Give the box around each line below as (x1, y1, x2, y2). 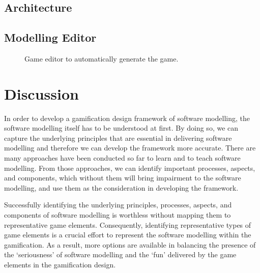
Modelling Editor (4, 29, 97, 45)
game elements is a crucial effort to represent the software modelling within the (4, 229, 251, 240)
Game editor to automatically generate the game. (24, 53, 179, 64)
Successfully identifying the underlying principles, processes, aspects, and (4, 199, 232, 210)
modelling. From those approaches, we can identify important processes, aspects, (4, 162, 255, 173)
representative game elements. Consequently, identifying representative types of (4, 219, 251, 230)
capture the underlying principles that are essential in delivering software (4, 132, 232, 143)
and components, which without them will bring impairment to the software (4, 172, 241, 183)
